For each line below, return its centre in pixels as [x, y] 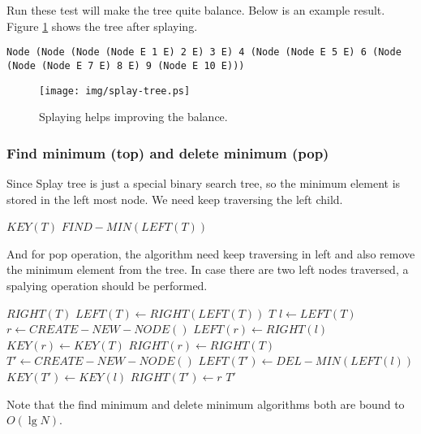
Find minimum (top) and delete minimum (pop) [168, 152]
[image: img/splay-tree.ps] [115, 91]
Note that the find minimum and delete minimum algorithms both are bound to [206, 404]
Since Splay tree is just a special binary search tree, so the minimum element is [204, 182]
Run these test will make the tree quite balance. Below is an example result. [196, 10]
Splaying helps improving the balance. [133, 117]
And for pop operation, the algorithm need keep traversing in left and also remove [211, 253]
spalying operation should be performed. [107, 285]
